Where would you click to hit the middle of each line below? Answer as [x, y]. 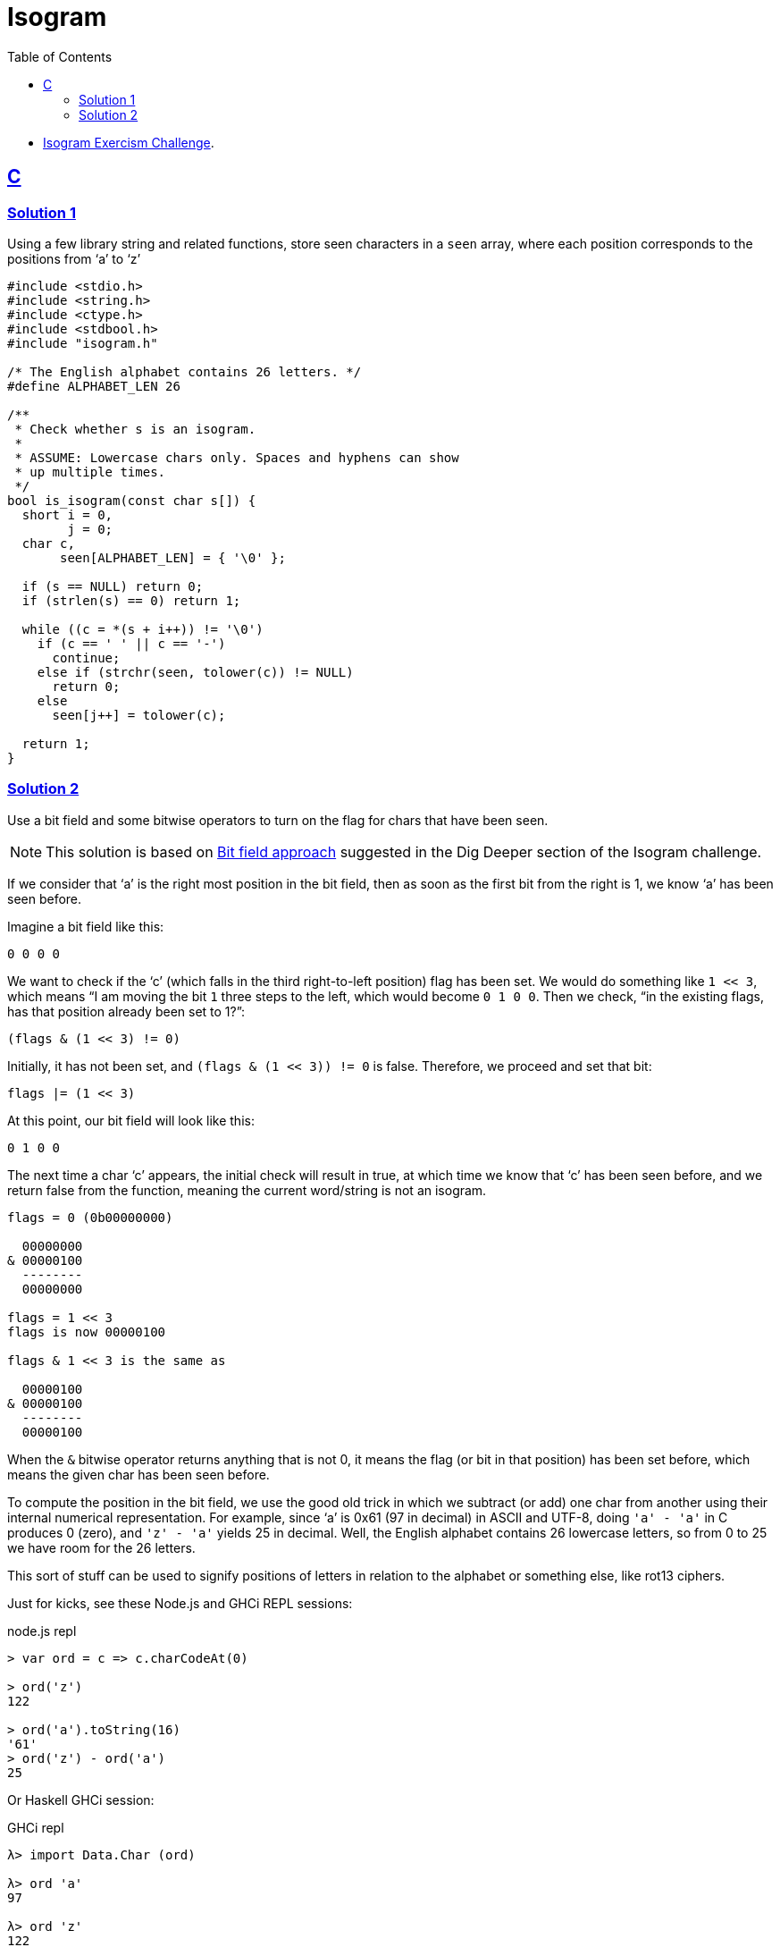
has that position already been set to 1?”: [126, 1011]
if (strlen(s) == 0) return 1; [131, 600]
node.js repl [42, 1631]
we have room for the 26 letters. [101, 1547]
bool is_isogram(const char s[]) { [132, 500]
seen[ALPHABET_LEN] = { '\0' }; [173, 557]
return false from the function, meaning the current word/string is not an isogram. [247, 1190]
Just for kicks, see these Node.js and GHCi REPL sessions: [180, 1603]
